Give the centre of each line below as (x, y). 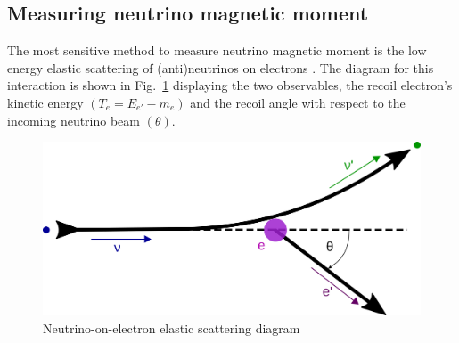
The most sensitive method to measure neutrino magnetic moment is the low (217, 50)
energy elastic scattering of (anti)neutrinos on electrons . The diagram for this (221, 67)
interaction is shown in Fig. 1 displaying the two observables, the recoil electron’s (230, 85)
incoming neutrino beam (74, 120)
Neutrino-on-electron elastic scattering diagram (172, 327)
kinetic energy (45, 102)
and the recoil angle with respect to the (298, 102)
